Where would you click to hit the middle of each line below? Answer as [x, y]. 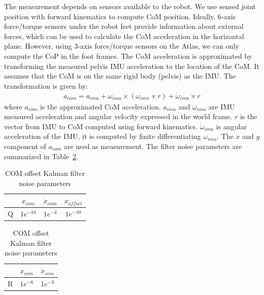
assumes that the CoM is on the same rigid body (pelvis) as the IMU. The [120, 76]
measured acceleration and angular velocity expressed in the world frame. [118, 116]
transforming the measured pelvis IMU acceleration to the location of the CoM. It [132, 66]
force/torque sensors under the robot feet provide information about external [124, 26]
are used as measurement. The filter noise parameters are [153, 146]
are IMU [222, 106]
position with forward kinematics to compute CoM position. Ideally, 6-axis [120, 16]
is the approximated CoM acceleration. [100, 106]
